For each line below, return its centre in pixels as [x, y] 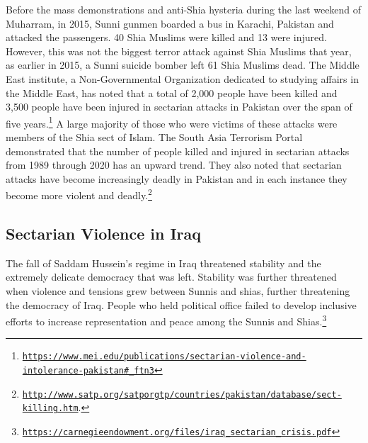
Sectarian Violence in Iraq [104, 234]
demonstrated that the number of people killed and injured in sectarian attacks [178, 151]
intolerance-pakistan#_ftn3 [88, 371]
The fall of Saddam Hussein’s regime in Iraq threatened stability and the [163, 263]
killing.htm [50, 409]
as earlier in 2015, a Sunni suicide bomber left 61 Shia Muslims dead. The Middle [183, 65]
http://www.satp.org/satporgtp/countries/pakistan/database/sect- [182, 394]
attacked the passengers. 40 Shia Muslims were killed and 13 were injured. [166, 37]
